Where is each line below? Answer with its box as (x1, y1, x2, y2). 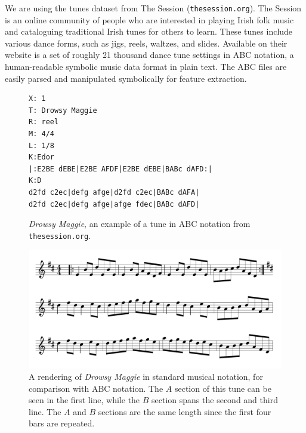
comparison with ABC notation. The (29, 382, 163, 394)
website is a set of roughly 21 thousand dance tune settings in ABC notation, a (5, 48, 294, 61)
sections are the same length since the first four (98, 405, 271, 417)
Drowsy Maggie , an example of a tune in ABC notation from (29, 217, 251, 230)
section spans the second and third (152, 394, 278, 406)
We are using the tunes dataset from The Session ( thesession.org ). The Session (5, 2, 302, 14)
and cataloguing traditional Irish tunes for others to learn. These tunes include (5, 25, 293, 38)
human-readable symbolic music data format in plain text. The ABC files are (5, 60, 287, 73)
